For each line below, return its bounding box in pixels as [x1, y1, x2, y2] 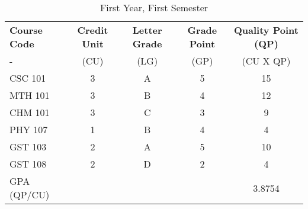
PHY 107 [9, 123, 48, 136]
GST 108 [9, 157, 47, 171]
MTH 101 [9, 88, 50, 102]
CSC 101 [9, 71, 46, 85]
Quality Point [234, 23, 299, 37]
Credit [77, 23, 108, 37]
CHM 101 [9, 105, 50, 119]
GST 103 [9, 140, 47, 153]
